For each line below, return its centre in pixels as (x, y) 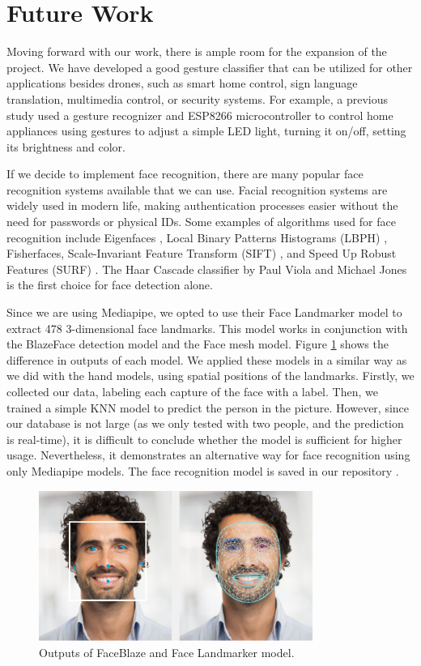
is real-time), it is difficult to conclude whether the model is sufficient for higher (204, 439)
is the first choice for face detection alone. (110, 285)
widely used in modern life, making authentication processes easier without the (202, 205)
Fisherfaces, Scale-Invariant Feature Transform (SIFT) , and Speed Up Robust (202, 253)
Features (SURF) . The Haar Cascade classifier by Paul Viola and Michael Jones (207, 269)
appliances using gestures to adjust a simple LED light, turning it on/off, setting (206, 131)
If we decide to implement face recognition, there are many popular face (185, 174)
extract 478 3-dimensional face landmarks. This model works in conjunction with (207, 328)
